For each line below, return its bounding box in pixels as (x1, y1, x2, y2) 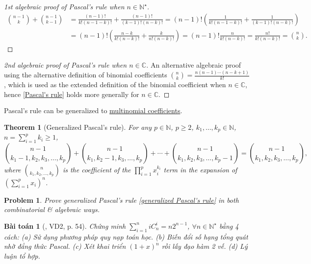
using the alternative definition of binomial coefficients (4, 70, 167, 80)
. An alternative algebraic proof (146, 60, 241, 70)
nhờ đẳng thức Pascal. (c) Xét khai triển (4, 241, 126, 251)
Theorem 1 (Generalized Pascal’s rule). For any (4, 121, 152, 132)
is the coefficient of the (62, 165, 131, 175)
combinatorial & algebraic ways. (4, 204, 100, 215)
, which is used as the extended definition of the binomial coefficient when (4, 79, 226, 90)
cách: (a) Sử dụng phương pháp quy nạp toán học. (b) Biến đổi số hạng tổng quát (4, 231, 248, 241)
